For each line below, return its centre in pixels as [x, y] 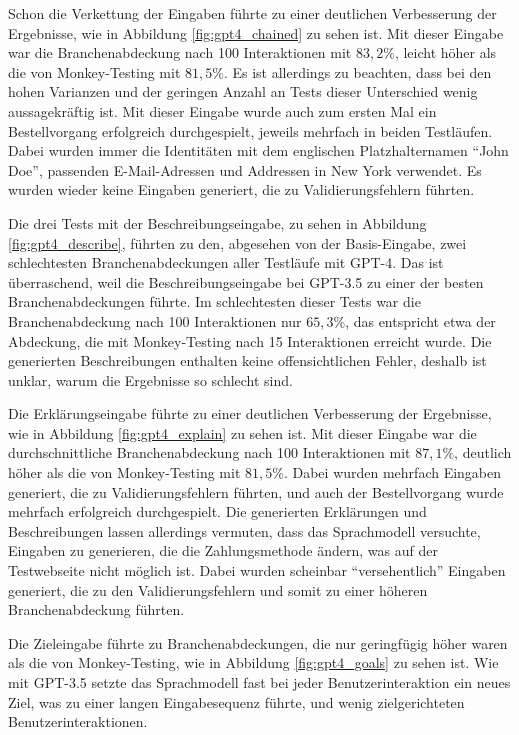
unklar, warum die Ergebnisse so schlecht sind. [150, 379]
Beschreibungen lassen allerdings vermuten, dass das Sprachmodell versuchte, [244, 530]
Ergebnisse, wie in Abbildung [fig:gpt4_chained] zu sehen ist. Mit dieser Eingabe [256, 32]
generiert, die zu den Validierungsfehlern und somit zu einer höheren [218, 589]
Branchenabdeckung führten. [96, 609]
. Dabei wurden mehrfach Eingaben [392, 472]
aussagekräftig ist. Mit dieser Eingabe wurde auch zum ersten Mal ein [222, 110]
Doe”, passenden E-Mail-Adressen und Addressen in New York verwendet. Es [245, 169]
